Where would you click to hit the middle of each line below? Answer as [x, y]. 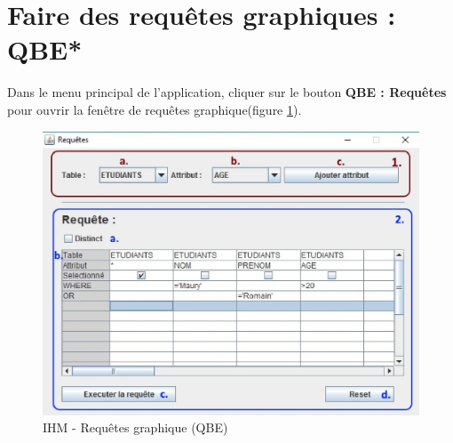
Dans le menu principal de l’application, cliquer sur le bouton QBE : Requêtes [227, 92]
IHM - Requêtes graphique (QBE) [135, 427]
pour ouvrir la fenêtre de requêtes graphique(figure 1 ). [155, 109]
